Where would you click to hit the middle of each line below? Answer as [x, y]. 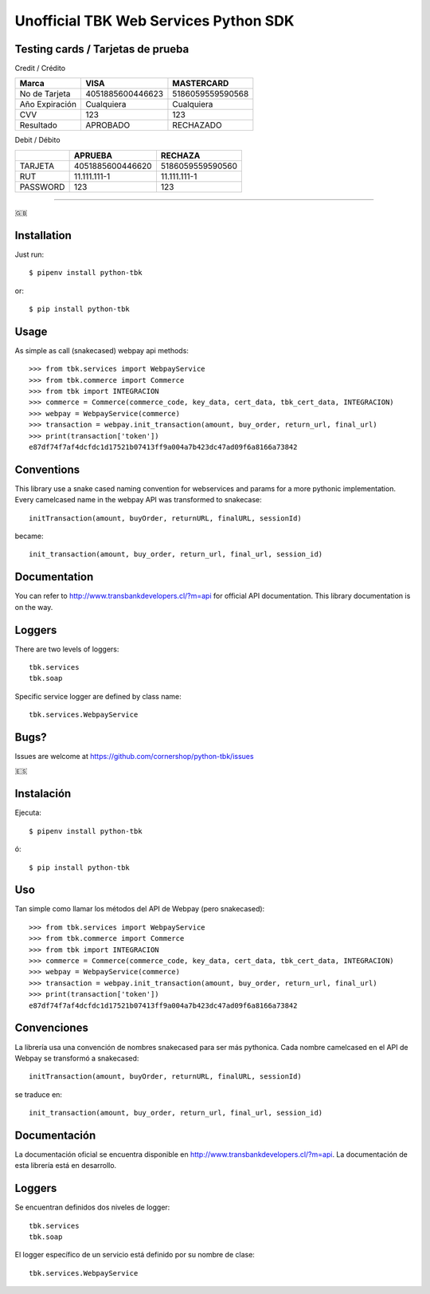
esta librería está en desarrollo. [66, 1166]
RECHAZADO [197, 125]
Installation [43, 235]
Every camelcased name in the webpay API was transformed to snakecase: [138, 500]
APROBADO [107, 125]
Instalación [43, 794]
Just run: [29, 254]
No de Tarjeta [45, 94]
